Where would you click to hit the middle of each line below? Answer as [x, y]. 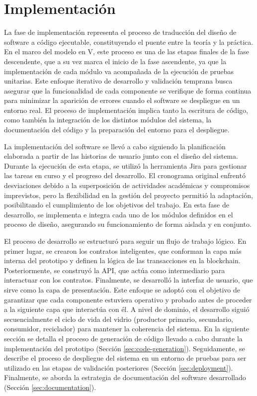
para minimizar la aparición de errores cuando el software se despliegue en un [122, 100]
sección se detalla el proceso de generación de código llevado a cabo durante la [123, 338]
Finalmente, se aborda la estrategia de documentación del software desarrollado [125, 377]
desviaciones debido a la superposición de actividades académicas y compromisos [127, 185]
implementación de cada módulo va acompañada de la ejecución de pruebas [119, 71]
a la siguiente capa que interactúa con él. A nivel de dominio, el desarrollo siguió [127, 309]
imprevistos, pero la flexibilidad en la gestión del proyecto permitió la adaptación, [128, 195]
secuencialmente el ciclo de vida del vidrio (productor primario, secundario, [119, 319]
